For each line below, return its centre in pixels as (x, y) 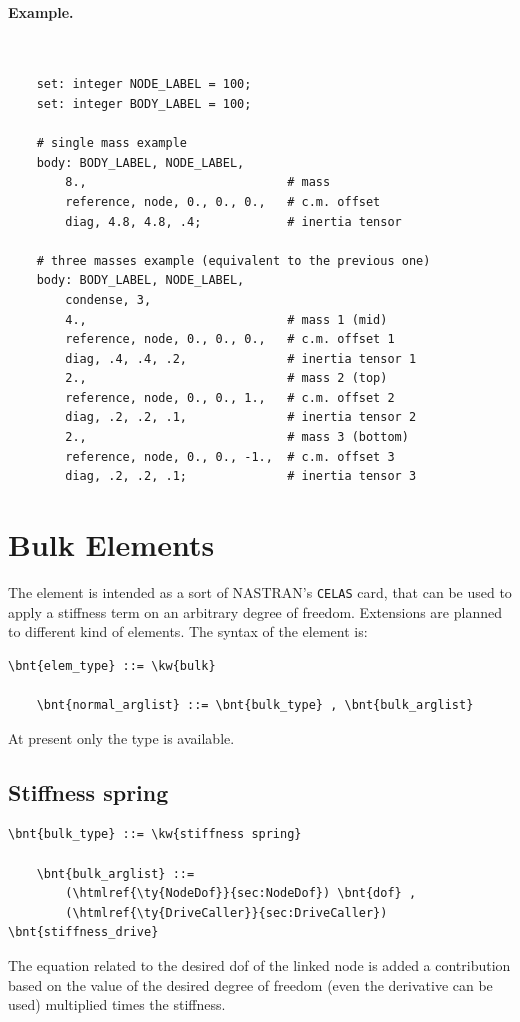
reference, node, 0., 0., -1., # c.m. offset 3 (230, 456)
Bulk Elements (111, 544)
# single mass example (111, 143)
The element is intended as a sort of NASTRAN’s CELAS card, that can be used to (260, 591)
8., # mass (198, 182)
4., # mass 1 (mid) (226, 319)
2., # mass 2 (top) (226, 378)
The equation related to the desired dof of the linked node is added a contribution (259, 964)
